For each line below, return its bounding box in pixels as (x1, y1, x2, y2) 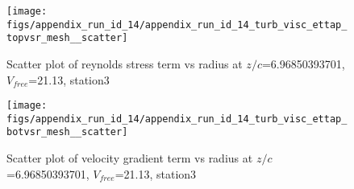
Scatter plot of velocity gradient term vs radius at (6, 150, 253, 166)
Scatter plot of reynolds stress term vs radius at (6, 55, 243, 72)
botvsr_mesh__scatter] (6, 126, 128, 138)
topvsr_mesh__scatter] (6, 32, 128, 44)
